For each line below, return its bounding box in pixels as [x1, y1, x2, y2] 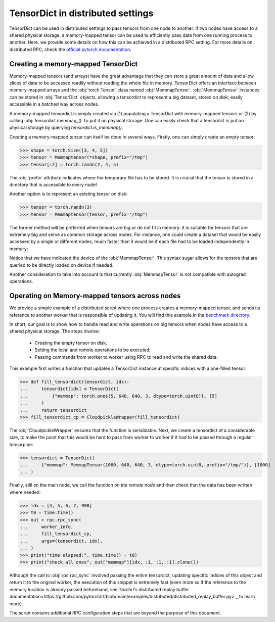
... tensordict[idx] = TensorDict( [20, 386, 119, 392]
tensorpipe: [9, 441, 33, 447]
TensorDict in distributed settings [9, 8, 154, 19]
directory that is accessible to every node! [9, 181, 97, 187]
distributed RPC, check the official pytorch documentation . [9, 46, 131, 53]
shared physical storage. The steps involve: [9, 328, 100, 334]
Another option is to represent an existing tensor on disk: [9, 191, 128, 197]
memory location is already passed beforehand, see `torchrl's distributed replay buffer [9, 586, 190, 592]
